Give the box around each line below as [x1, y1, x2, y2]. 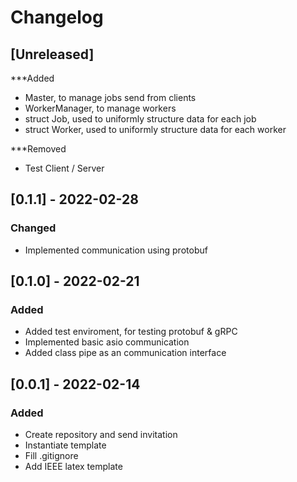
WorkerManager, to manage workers [24, 102, 177, 114]
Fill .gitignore [24, 450, 79, 462]
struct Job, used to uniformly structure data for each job [24, 113, 257, 125]
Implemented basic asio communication [24, 336, 190, 348]
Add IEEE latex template [24, 461, 123, 473]
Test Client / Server [24, 162, 105, 174]
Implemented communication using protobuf [24, 244, 208, 256]
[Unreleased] [10, 46, 95, 63]
